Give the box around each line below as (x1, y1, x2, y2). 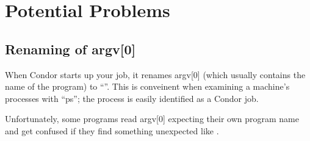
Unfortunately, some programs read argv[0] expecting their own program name (5, 112, 299, 125)
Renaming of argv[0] (5, 39, 136, 58)
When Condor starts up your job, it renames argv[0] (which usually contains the (5, 68, 306, 81)
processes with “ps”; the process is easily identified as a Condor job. (5, 92, 259, 104)
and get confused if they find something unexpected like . (5, 124, 219, 137)
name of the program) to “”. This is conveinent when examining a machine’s (5, 80, 290, 93)
